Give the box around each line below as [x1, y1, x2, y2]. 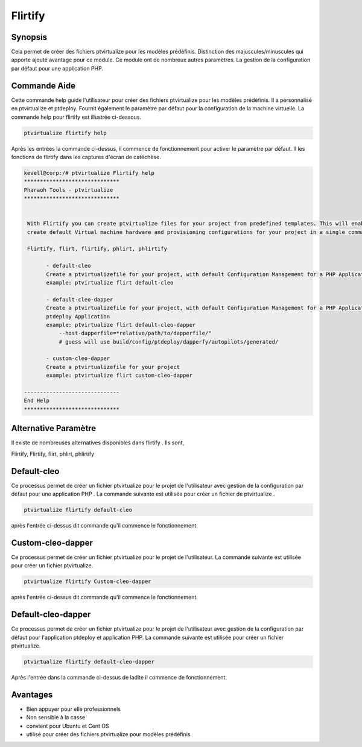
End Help [24, 397, 50, 404]
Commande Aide [11, 80, 75, 90]
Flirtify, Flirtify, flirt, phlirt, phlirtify [11, 450, 95, 458]
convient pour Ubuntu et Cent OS [26, 722, 110, 730]
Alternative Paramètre [11, 423, 97, 433]
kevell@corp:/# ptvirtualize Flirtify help [24, 169, 155, 176]
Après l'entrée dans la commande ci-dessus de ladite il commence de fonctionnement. [11, 673, 227, 681]
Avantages [11, 689, 53, 699]
